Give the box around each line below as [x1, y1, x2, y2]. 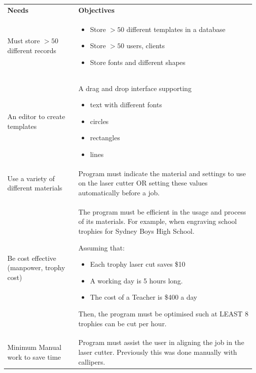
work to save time [7, 351, 61, 362]
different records [7, 45, 56, 55]
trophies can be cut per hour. [78, 318, 167, 328]
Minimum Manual [7, 342, 62, 352]
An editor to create [7, 111, 65, 122]
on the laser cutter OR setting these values [78, 178, 208, 188]
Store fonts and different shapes [90, 57, 186, 67]
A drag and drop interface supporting [78, 83, 192, 93]
